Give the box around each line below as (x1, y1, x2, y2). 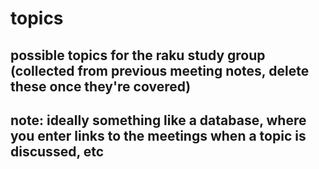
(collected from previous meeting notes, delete (10, 62, 310, 79)
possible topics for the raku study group (10, 47, 266, 64)
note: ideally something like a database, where (10, 112, 307, 129)
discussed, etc (10, 143, 105, 160)
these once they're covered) (10, 78, 192, 95)
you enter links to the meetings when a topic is (10, 127, 307, 144)
